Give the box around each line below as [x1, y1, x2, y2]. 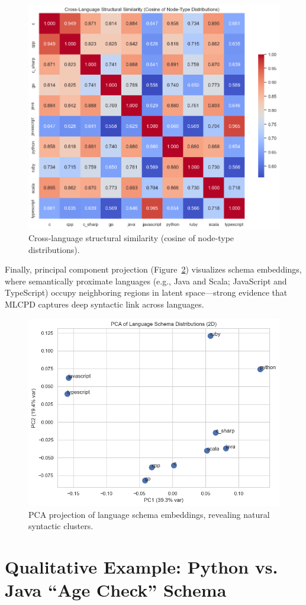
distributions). [28, 243, 80, 255]
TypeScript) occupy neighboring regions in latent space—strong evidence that [5, 286, 288, 299]
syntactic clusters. [28, 520, 94, 532]
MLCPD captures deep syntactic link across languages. [5, 297, 204, 310]
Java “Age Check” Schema [5, 578, 227, 602]
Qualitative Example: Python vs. [5, 555, 278, 579]
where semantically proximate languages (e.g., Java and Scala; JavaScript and [5, 274, 287, 287]
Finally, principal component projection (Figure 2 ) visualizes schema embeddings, [5, 263, 302, 276]
